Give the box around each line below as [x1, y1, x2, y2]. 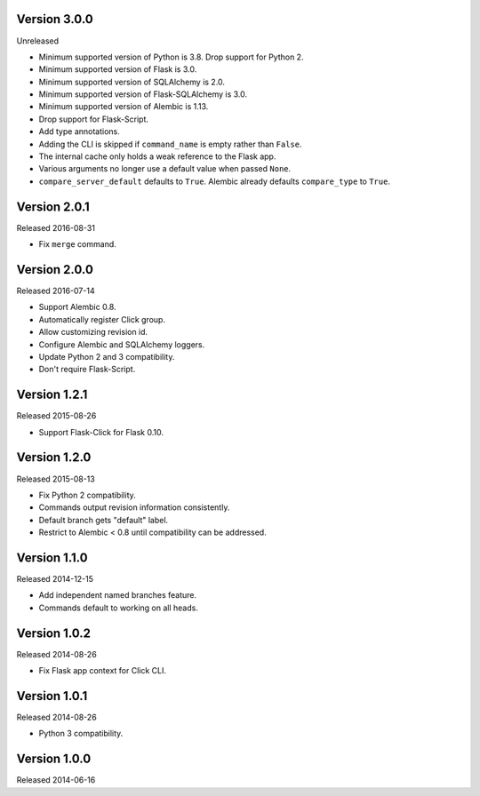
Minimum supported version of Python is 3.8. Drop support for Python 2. [38, 52, 304, 62]
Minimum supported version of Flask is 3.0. [38, 64, 197, 75]
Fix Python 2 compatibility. [38, 490, 137, 500]
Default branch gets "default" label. [38, 514, 169, 525]
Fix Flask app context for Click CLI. [38, 665, 167, 676]
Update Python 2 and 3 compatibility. [38, 351, 175, 362]
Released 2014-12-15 [16, 574, 93, 585]
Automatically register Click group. [38, 314, 166, 324]
